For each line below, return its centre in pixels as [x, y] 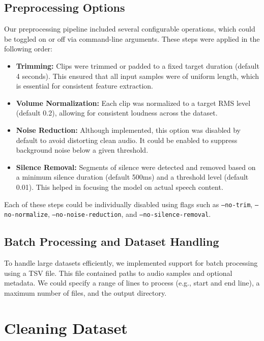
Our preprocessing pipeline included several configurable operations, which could [130, 29]
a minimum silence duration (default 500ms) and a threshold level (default [132, 177]
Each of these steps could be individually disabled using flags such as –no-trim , [128, 204]
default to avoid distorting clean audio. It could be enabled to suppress [127, 140]
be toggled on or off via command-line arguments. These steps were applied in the [132, 38]
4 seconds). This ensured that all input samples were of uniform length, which [138, 76]
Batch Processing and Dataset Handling [112, 241]
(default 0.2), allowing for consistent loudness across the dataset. [117, 113]
